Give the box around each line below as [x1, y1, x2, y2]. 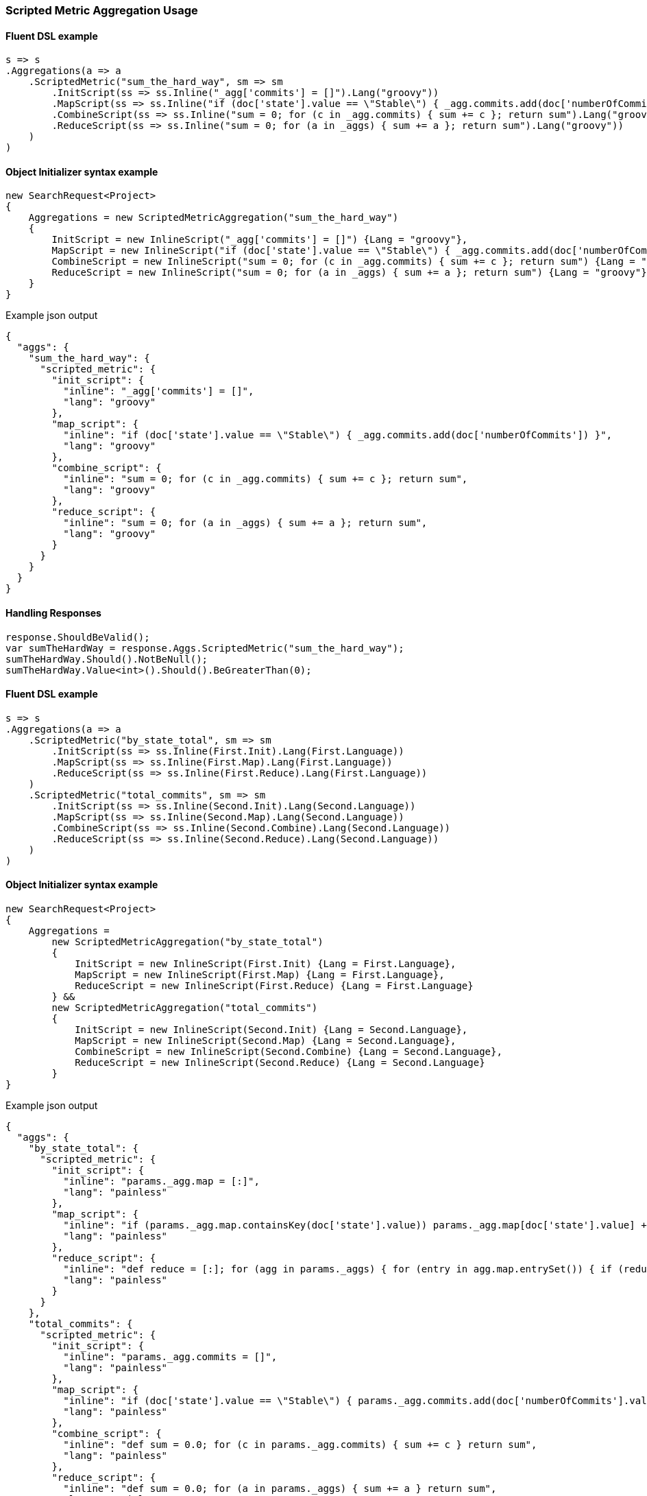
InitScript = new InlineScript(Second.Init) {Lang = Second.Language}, [75, 1024, 468, 1036]
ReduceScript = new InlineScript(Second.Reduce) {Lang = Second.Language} [75, 1057, 485, 1069]
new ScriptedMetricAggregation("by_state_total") [51, 936, 323, 948]
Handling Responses [5, 607, 101, 619]
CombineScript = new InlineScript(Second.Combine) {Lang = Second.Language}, [75, 1046, 502, 1058]
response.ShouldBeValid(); [5, 631, 150, 643]
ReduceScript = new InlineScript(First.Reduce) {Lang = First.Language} [75, 980, 474, 992]
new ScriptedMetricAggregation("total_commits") [51, 1002, 318, 1014]
